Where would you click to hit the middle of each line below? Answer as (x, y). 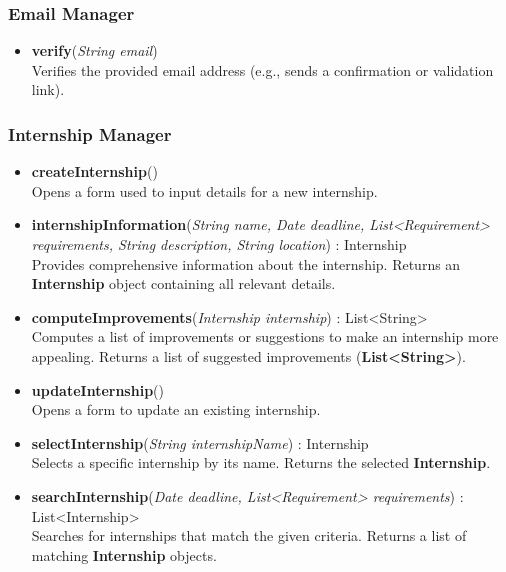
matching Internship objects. (124, 554)
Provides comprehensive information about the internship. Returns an (246, 263)
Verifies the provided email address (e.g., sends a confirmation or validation (262, 69)
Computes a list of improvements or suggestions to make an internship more (265, 336)
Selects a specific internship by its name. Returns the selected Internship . (261, 462)
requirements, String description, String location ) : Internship (219, 244)
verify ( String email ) (94, 50)
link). (48, 89)
